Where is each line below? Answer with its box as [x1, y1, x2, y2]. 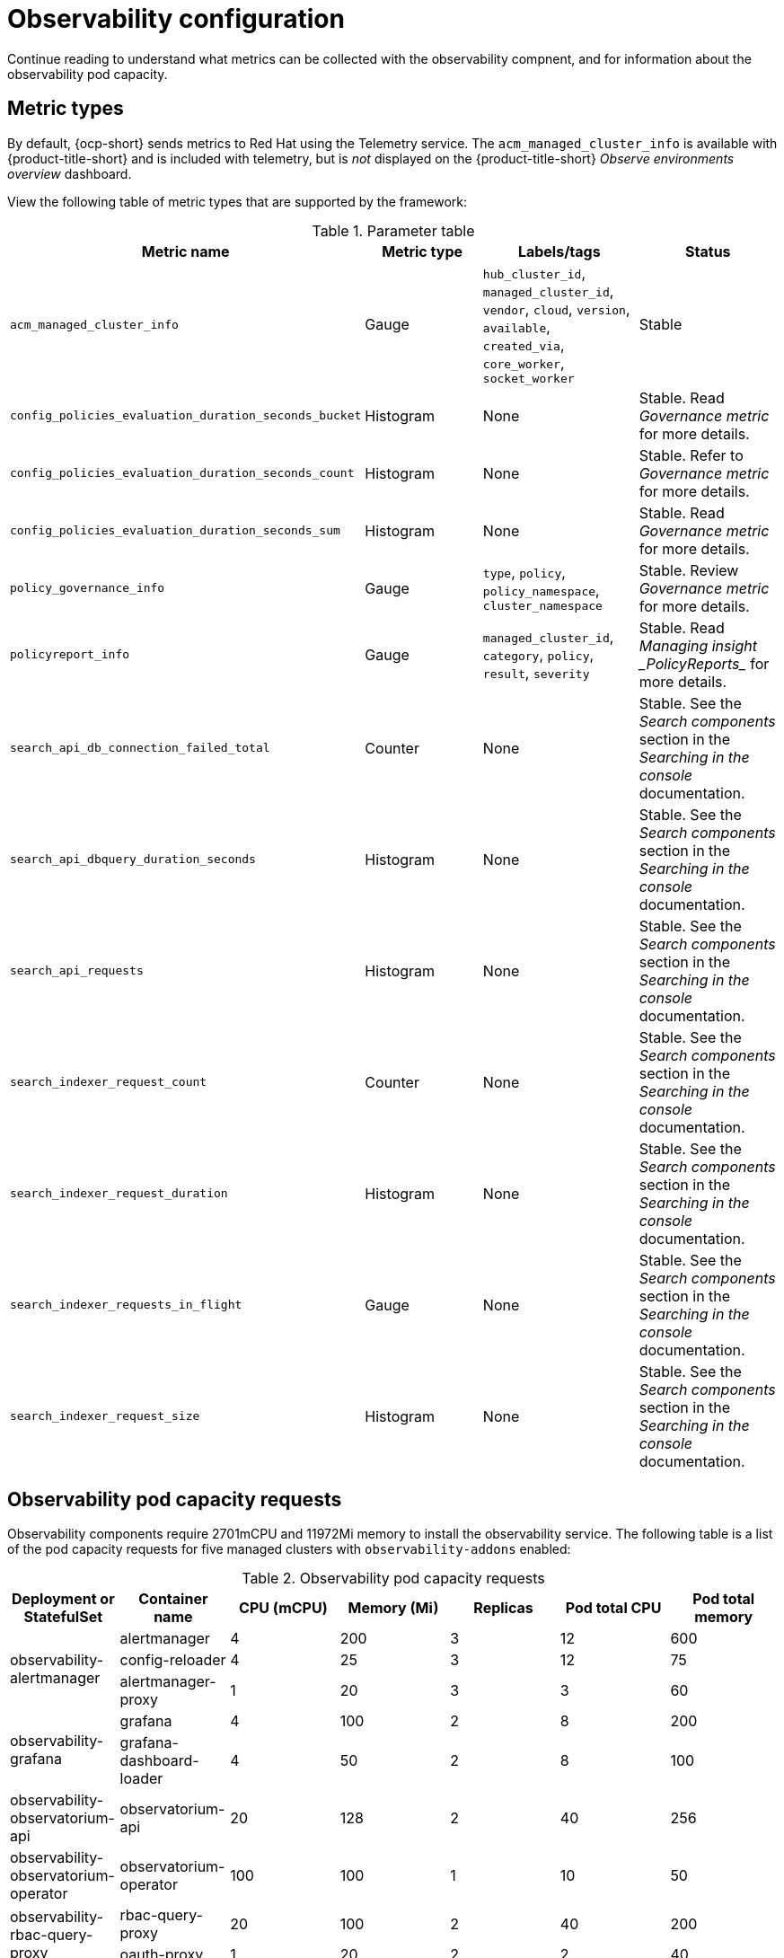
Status [685, 242, 731, 260]
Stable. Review [639, 560, 739, 579]
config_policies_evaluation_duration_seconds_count [10, 466, 355, 481]
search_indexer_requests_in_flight [10, 1298, 242, 1312]
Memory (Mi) [348, 1599, 439, 1618]
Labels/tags [517, 242, 601, 260]
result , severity [482, 663, 590, 682]
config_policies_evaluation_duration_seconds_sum [10, 524, 340, 538]
